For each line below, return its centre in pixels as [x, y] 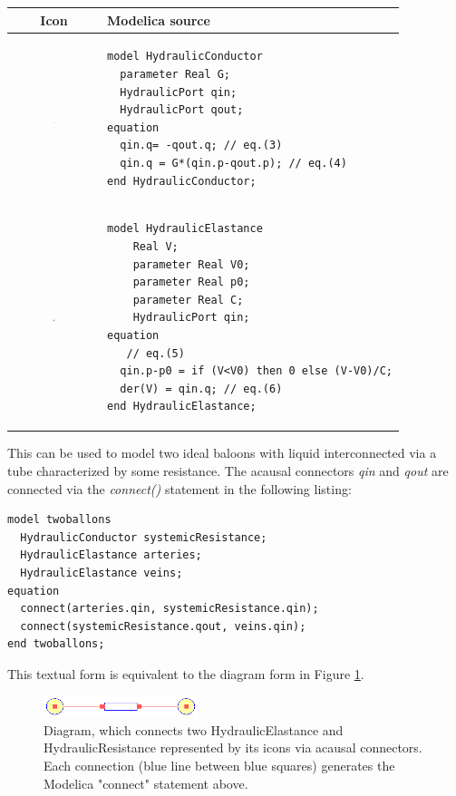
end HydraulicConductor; [182, 181]
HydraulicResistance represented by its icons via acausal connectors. [233, 747]
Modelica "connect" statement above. [146, 783]
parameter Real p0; [191, 282]
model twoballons [59, 520]
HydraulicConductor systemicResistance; [144, 537]
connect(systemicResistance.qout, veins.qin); [163, 626]
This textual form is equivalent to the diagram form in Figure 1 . [186, 673]
